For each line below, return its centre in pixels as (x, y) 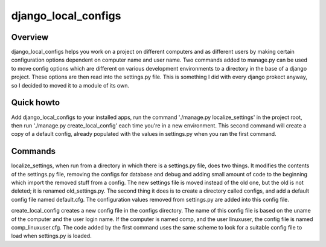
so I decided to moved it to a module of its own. (70, 85)
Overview (30, 37)
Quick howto (36, 103)
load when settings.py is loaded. (51, 236)
